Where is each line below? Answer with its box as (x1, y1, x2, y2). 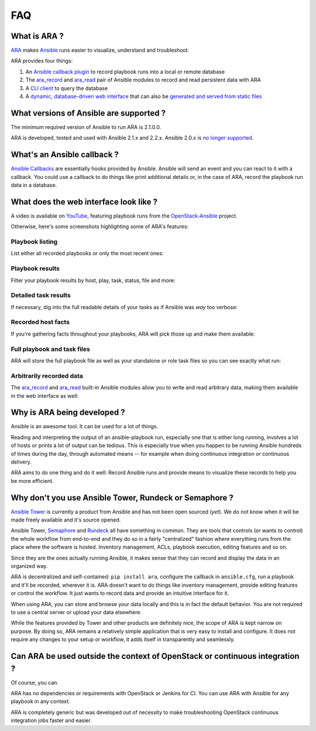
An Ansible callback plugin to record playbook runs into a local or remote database (25, 68, 225, 75)
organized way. (11, 563, 48, 570)
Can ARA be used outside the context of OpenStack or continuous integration (11, 651, 300, 661)
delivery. (11, 458, 32, 465)
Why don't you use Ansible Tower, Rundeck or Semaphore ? (11, 493, 234, 503)
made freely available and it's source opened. (11, 516, 121, 523)
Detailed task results (11, 291, 71, 299)
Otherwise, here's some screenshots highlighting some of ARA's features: (11, 223, 189, 230)
